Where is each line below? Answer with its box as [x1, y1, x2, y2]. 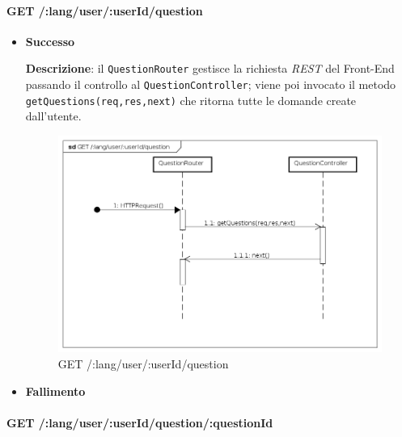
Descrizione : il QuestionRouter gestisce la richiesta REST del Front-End [25, 60, 395, 77]
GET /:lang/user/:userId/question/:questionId [6, 414, 273, 431]
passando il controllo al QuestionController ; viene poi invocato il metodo [25, 76, 396, 93]
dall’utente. [25, 107, 82, 124]
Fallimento [25, 382, 86, 399]
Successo [25, 32, 75, 49]
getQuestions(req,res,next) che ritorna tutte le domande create [25, 91, 357, 108]
